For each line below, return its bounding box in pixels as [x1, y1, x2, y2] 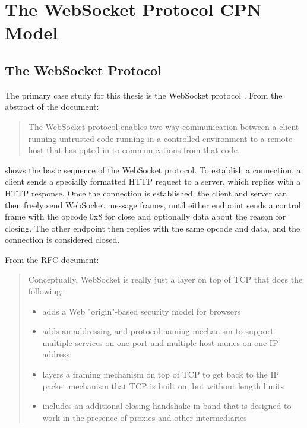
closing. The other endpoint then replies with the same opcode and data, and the [5, 221, 300, 234]
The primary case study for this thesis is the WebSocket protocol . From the [5, 88, 283, 101]
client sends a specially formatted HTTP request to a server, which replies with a [5, 175, 301, 188]
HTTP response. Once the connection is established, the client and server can [5, 186, 287, 199]
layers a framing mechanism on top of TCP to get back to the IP [42, 368, 280, 381]
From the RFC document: [5, 253, 99, 265]
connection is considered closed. [5, 233, 120, 246]
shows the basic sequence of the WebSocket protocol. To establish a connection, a [5, 163, 301, 176]
